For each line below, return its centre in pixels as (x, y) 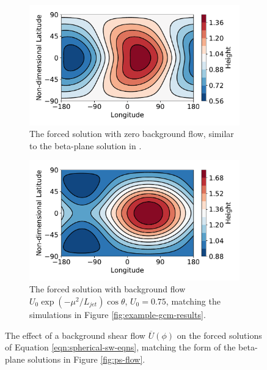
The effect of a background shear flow (75, 335)
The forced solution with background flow (108, 289)
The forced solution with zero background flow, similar (132, 134)
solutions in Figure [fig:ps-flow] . (86, 359)
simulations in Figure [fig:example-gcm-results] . (118, 314)
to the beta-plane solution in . (86, 145)
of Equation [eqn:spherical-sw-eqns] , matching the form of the (120, 347)
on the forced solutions (219, 335)
